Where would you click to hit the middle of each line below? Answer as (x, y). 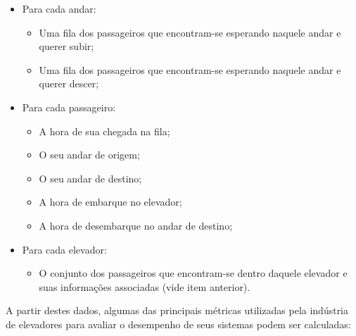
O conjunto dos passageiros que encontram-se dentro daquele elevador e (193, 273)
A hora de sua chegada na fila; (104, 131)
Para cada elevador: (64, 249)
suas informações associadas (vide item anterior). (145, 286)
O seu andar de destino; (90, 178)
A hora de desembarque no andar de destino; (136, 225)
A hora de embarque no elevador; (110, 202)
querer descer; (69, 83)
